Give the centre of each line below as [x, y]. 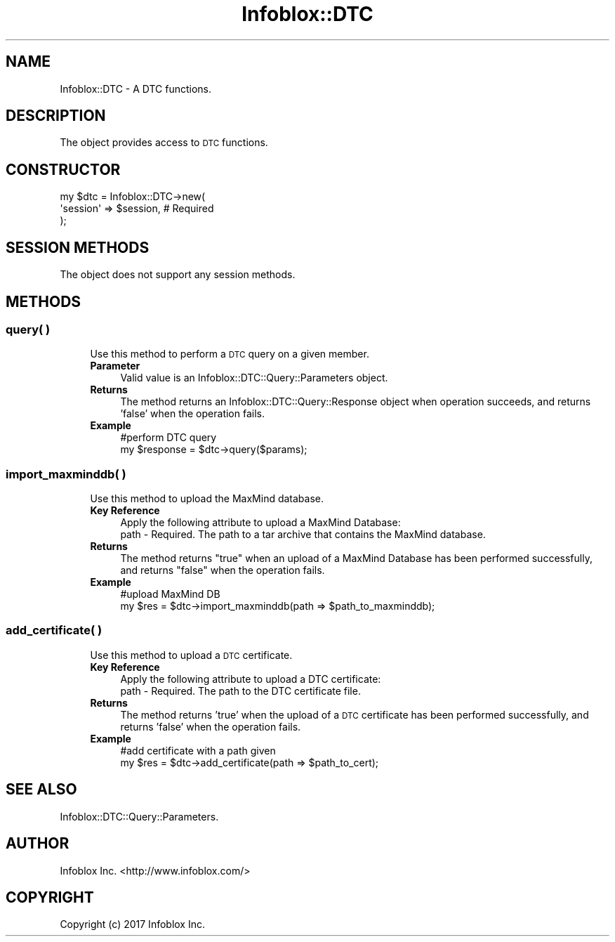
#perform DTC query [168, 438]
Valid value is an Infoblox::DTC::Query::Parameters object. [254, 378]
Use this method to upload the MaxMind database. [207, 499]
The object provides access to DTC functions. [164, 143]
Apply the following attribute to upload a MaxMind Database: [260, 523]
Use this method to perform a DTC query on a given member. [230, 354]
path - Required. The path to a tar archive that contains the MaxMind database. [303, 535]
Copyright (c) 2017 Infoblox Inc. [132, 924]
